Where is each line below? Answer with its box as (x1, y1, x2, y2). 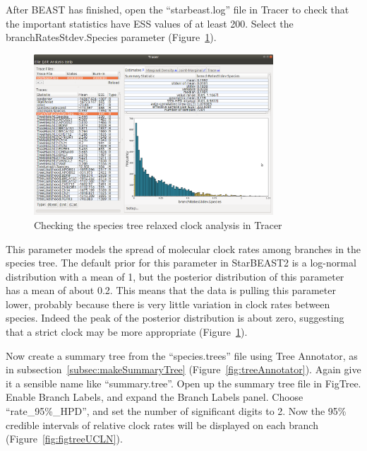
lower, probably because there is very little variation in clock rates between (6, 296, 330, 311)
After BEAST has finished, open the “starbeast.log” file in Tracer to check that (6, 2, 349, 16)
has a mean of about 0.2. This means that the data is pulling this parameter (6, 283, 336, 298)
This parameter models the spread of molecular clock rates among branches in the (6, 241, 361, 256)
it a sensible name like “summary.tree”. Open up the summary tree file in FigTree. (6, 375, 361, 390)
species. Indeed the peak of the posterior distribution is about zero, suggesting (6, 310, 344, 325)
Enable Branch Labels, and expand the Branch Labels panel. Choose (6, 389, 303, 404)
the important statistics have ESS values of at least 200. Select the (6, 16, 294, 30)
